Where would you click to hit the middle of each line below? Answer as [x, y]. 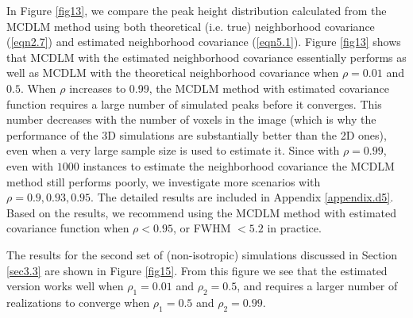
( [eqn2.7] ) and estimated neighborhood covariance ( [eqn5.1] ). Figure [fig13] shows [204, 42]
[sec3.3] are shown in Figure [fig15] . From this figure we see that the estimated [197, 270]
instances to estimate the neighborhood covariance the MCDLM [239, 165]
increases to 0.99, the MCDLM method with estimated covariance [229, 88]
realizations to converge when [78, 302]
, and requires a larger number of [317, 286]
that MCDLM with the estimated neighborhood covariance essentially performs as [206, 57]
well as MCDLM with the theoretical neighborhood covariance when [173, 73]
